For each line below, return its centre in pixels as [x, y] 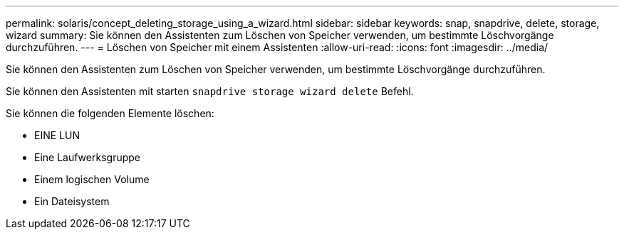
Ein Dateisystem [72, 201]
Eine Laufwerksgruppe [87, 157]
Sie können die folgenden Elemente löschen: [110, 113]
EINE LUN [57, 135]
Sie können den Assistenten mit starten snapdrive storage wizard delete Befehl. [210, 91]
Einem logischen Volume [92, 179]
